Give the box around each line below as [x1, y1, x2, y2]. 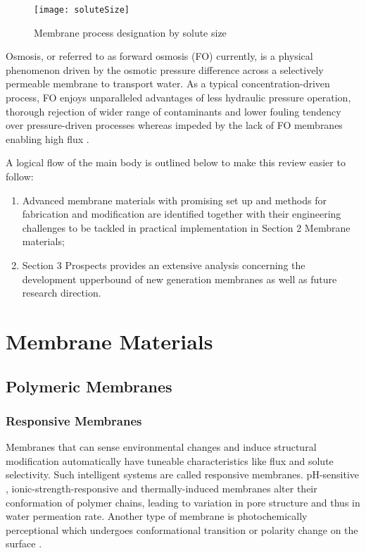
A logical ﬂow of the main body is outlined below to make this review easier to [6, 155, 346, 170]
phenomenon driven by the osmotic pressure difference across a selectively [6, 62, 324, 77]
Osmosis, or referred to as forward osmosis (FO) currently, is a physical [6, 49, 313, 63]
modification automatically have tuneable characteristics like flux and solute [6, 453, 334, 468]
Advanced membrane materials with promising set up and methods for [22, 192, 327, 207]
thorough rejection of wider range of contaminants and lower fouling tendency [6, 104, 341, 118]
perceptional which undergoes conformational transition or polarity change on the [6, 522, 358, 537]
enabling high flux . [6, 131, 89, 146]
